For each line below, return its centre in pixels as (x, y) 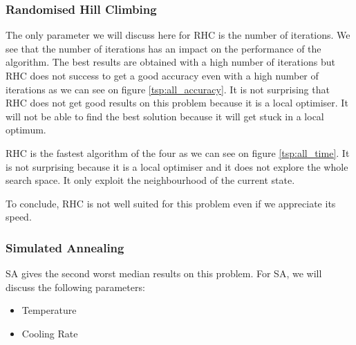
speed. (19, 217)
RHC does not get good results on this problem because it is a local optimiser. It (177, 103)
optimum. (26, 130)
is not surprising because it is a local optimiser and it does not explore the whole (177, 166)
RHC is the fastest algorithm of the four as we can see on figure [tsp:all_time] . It (178, 152)
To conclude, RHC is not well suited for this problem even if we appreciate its (171, 203)
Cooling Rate (50, 333)
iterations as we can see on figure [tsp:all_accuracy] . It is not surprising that (168, 89)
